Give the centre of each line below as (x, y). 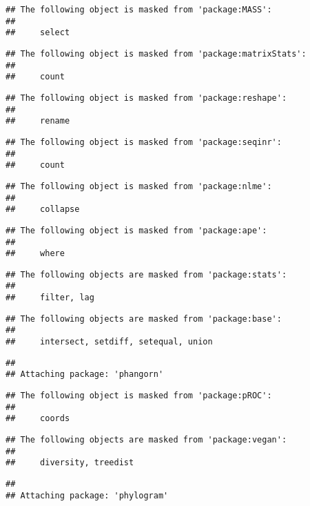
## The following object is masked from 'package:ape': (136, 230)
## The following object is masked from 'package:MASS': (139, 10)
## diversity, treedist (70, 463)
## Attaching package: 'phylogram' (87, 495)
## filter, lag (50, 298)
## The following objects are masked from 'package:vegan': (146, 440)
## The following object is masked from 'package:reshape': (146, 98)
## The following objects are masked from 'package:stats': (146, 274)
